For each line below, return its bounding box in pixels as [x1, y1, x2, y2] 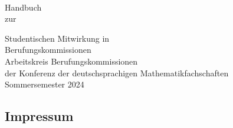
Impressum [5, 107, 74, 125]
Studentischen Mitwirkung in [5, 32, 110, 44]
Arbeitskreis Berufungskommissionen [5, 55, 138, 67]
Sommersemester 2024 [5, 78, 84, 90]
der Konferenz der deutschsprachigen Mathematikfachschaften [5, 66, 229, 79]
